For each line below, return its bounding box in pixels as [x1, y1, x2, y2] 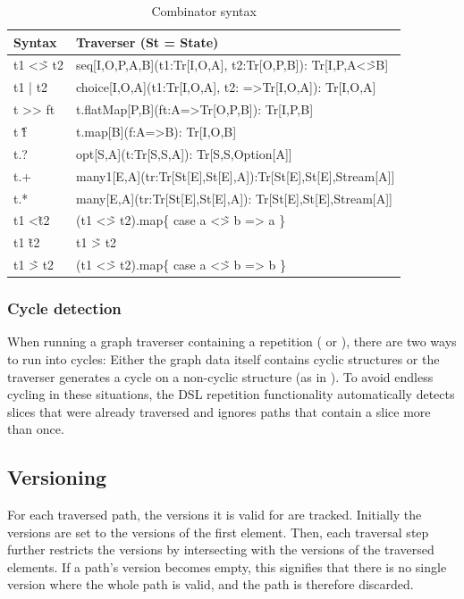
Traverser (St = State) [76, 32, 219, 51]
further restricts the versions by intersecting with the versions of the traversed [7, 540, 434, 559]
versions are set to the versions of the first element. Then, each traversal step [7, 522, 429, 541]
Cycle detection [7, 297, 122, 320]
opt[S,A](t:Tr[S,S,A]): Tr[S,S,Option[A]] [76, 144, 292, 162]
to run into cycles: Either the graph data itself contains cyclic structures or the [7, 349, 440, 368]
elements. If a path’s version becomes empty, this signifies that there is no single [7, 557, 447, 576]
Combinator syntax [151, 2, 257, 20]
